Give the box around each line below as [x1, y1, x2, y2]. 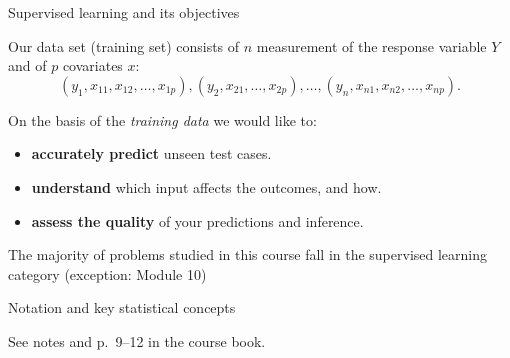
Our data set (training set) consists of [8, 35, 240, 56]
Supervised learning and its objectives [8, 2, 240, 22]
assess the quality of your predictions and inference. [31, 210, 364, 231]
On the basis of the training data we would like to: [8, 109, 317, 130]
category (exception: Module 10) [8, 263, 207, 284]
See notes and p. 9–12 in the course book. [8, 330, 266, 351]
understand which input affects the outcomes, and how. [31, 176, 382, 197]
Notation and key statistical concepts [8, 297, 236, 318]
